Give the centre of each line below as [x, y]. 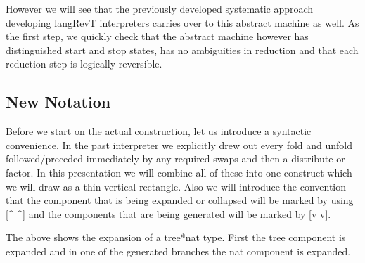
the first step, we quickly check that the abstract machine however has [157, 36]
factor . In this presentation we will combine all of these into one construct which [179, 172]
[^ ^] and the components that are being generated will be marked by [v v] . [168, 213]
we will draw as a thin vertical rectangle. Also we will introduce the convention [176, 186]
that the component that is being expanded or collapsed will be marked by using [180, 200]
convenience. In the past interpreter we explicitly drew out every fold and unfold [179, 145]
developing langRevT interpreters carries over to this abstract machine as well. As [182, 22]
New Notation [58, 102]
